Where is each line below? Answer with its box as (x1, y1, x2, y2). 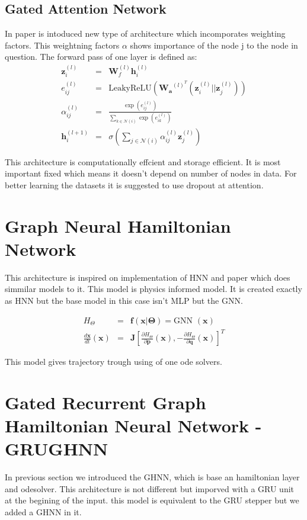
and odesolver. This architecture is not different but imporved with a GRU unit (5, 482, 295, 495)
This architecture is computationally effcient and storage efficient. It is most (5, 155, 281, 168)
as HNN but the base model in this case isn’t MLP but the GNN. (5, 294, 243, 306)
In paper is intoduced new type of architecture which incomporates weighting (5, 27, 286, 40)
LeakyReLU (108, 84, 152, 93)
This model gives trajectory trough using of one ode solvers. (5, 355, 222, 368)
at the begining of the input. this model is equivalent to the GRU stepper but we (5, 494, 299, 506)
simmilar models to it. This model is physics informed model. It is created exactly (5, 283, 302, 295)
